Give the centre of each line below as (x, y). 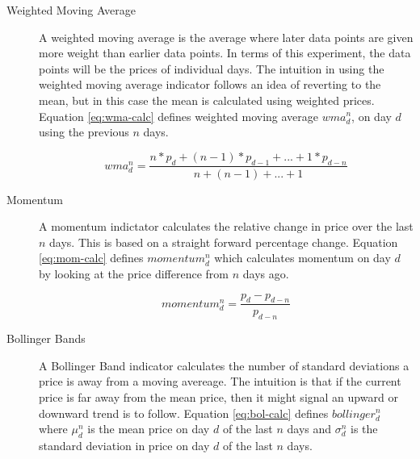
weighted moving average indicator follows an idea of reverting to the (210, 84)
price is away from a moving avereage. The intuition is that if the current (220, 381)
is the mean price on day (149, 429)
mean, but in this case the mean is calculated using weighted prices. (207, 100)
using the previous (84, 132)
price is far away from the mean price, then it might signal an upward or (218, 396)
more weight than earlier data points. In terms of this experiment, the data (225, 53)
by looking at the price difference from (134, 273)
